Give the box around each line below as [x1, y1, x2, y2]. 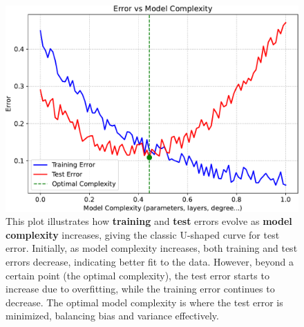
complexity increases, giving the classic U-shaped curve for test [6, 227, 280, 241]
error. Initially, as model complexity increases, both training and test [6, 241, 298, 255]
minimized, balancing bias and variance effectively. [6, 308, 219, 323]
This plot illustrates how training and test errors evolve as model [6, 214, 292, 228]
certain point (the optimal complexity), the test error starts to [6, 268, 269, 282]
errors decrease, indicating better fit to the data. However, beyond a [6, 254, 294, 268]
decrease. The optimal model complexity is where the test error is [6, 295, 283, 309]
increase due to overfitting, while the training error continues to [6, 281, 275, 296]
